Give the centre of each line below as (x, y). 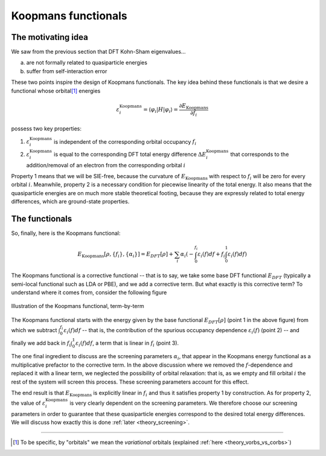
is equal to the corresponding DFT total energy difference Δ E (130, 154)
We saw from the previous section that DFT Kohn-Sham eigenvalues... (98, 52)
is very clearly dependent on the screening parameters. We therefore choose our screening (184, 403)
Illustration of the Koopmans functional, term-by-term (78, 306)
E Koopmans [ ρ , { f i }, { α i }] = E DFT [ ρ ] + (126, 255)
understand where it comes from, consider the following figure (89, 292)
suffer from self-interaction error (67, 71)
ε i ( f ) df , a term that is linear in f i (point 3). (127, 343)
